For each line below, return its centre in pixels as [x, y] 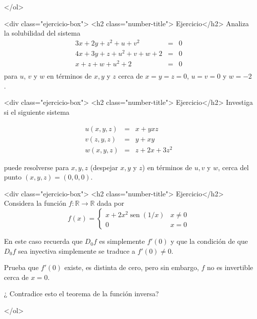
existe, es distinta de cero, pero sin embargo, [131, 267]
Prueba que [21, 267]
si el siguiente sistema [37, 112]
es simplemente [122, 241]
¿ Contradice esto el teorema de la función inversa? [81, 294]
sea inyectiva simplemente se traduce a [77, 251]
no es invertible [230, 267]
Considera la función [35, 203]
